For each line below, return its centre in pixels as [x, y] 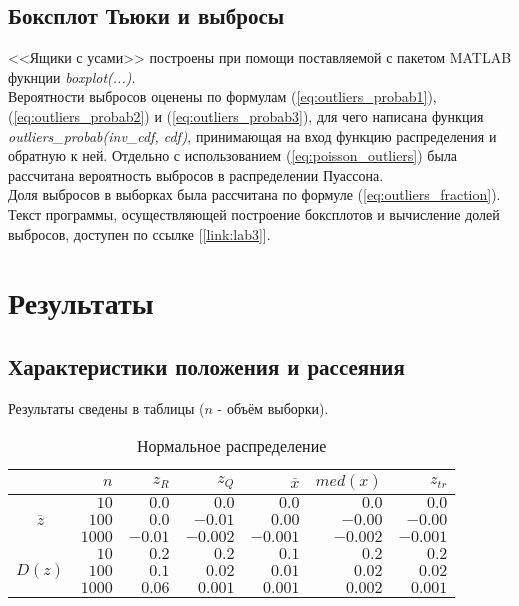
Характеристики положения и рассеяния [206, 365]
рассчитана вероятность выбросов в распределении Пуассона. [196, 174]
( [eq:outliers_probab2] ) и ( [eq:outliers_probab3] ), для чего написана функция [246, 115]
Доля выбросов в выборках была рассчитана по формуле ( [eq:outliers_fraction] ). [254, 194]
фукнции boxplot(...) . [72, 76]
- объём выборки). [273, 407]
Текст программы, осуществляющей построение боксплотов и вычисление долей [254, 213]
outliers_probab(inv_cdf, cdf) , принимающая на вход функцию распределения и [252, 135]
